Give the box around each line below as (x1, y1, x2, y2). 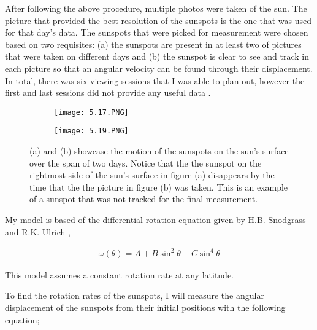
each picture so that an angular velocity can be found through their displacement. (5, 61, 313, 74)
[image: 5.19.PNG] (54, 127, 129, 136)
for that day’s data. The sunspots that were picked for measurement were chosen (5, 26, 308, 39)
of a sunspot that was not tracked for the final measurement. (29, 192, 258, 205)
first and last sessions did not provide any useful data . (5, 86, 211, 99)
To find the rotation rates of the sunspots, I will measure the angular (5, 289, 264, 302)
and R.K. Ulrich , (5, 225, 71, 238)
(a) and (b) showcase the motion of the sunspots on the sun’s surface (29, 144, 289, 157)
